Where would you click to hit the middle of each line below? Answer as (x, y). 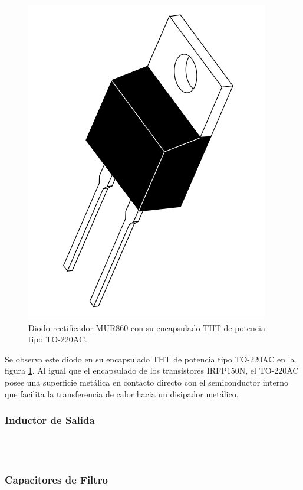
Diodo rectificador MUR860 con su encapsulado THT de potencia (147, 327)
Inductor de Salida (50, 420)
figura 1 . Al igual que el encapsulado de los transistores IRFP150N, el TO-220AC (152, 370)
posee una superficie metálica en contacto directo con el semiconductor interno (147, 382)
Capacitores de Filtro (56, 480)
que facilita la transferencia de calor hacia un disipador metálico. (122, 393)
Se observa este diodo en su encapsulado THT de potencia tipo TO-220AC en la (150, 359)
